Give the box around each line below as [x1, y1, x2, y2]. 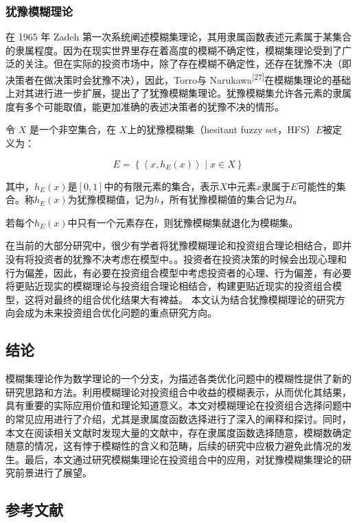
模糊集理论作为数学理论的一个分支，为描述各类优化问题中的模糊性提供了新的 [5, 371, 352, 386]
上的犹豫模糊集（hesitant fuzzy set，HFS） [127, 122, 316, 137]
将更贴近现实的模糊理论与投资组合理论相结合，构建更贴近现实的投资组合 [5, 279, 332, 293]
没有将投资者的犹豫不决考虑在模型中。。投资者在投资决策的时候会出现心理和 [5, 252, 347, 266]
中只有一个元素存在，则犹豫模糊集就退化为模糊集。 [67, 215, 299, 229]
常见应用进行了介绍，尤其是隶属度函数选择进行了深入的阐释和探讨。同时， [14, 411, 352, 426]
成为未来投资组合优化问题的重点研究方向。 [24, 305, 217, 320]
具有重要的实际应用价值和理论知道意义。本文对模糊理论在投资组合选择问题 [5, 398, 342, 412]
